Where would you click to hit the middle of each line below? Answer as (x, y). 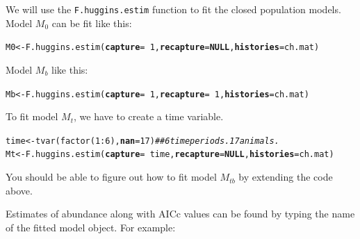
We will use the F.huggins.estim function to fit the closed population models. (173, 9)
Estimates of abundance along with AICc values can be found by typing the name (180, 214)
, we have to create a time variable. (149, 116)
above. (19, 190)
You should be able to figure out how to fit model (111, 177)
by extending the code (286, 177)
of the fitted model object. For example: (91, 227)
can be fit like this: (92, 23)
